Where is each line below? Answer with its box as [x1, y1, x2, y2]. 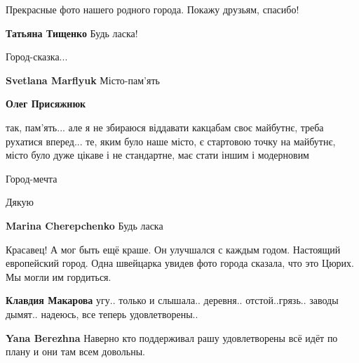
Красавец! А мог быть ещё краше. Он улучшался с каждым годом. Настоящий [6, 242, 341, 256]
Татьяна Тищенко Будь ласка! [6, 25, 138, 40]
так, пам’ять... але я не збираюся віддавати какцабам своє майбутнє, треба [6, 119, 324, 134]
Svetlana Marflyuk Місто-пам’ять [6, 72, 160, 87]
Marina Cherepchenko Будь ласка [6, 218, 163, 232]
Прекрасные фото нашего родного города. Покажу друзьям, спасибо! [6, 2, 299, 16]
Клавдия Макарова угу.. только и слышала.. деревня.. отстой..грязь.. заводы [6, 293, 339, 308]
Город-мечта [6, 171, 57, 185]
